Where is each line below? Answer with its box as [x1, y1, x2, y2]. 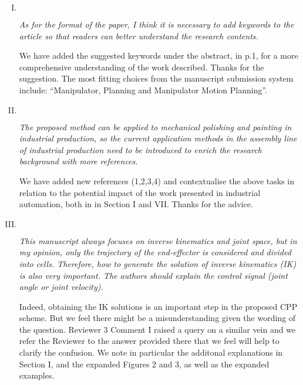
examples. [19, 369, 55, 381]
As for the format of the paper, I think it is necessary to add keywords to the [19, 18, 294, 30]
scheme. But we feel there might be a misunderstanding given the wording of [19, 312, 296, 324]
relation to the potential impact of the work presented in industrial [19, 186, 261, 198]
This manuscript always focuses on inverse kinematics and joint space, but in [19, 234, 297, 246]
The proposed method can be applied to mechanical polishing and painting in [19, 120, 292, 133]
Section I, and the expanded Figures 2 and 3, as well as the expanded [19, 357, 270, 370]
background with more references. [19, 155, 138, 167]
